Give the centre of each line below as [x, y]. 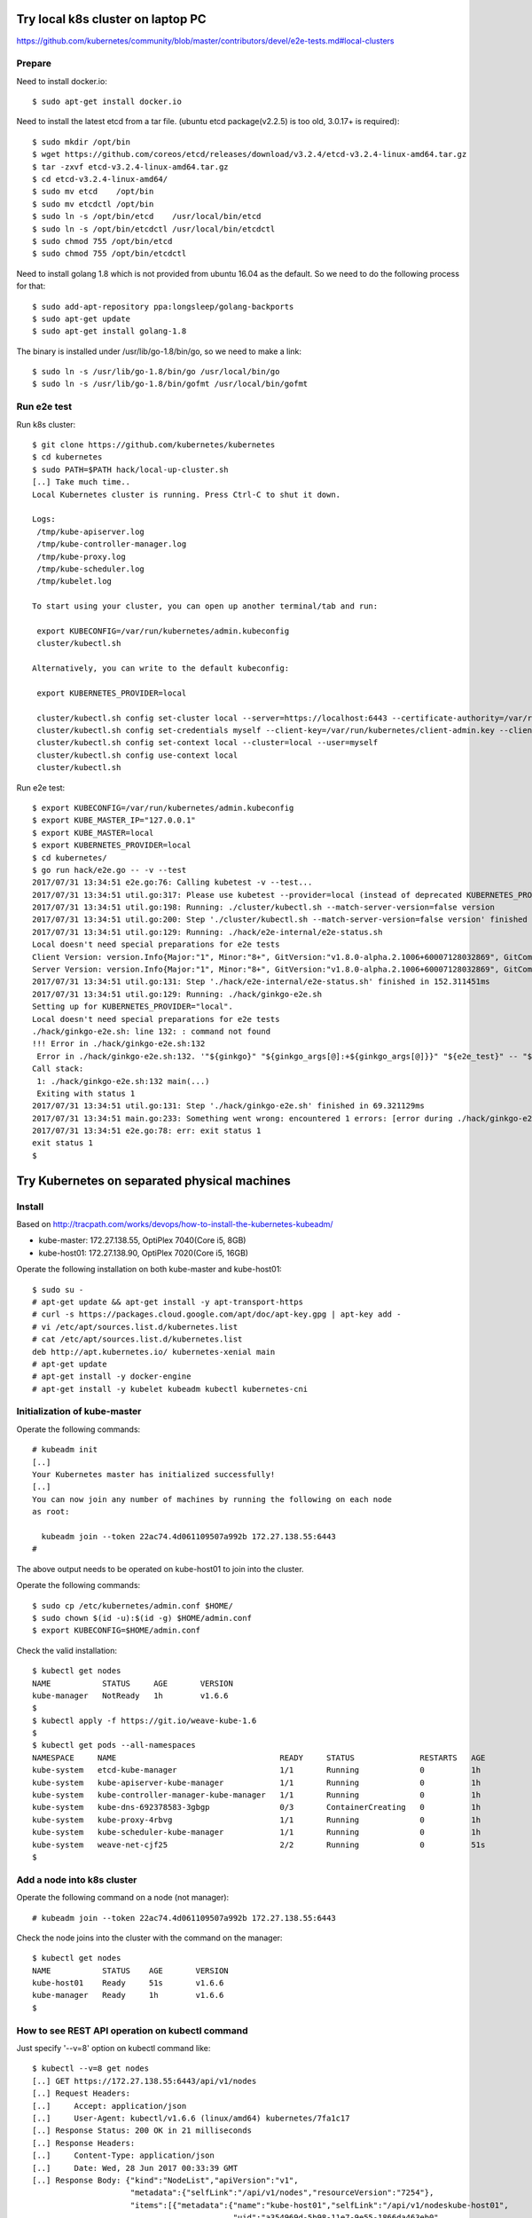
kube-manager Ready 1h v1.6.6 [128, 1995]
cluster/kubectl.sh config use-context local [137, 755]
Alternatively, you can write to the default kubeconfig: [161, 669]
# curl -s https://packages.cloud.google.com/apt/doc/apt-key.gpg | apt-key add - [217, 1314]
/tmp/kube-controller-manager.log [112, 544]
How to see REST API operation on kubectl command [132, 2030]
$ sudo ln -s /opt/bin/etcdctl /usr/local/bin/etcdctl [154, 229]
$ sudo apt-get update [82, 319]
